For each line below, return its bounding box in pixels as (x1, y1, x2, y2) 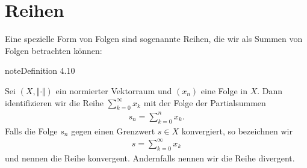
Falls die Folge (5, 124, 58, 137)
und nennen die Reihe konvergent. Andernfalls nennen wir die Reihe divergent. (5, 151, 295, 164)
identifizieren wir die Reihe (5, 96, 104, 109)
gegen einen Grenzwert (71, 124, 155, 137)
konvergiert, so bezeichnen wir (181, 124, 293, 137)
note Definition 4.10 (5, 64, 75, 77)
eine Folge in (200, 84, 247, 97)
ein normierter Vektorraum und (55, 84, 172, 97)
